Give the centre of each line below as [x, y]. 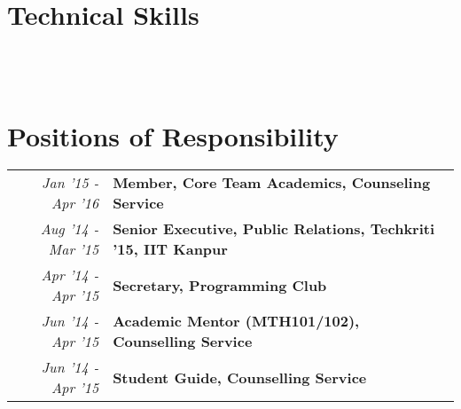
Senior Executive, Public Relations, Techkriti [274, 229]
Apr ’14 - [70, 275]
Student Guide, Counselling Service [240, 377]
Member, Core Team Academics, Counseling [272, 183]
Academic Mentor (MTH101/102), [236, 321]
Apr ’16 [75, 203]
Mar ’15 [74, 249]
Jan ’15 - [70, 183]
